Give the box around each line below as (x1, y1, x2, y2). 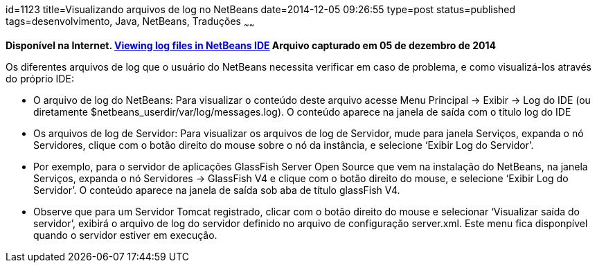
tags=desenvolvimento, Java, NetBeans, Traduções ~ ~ (6, 15, 255, 30)
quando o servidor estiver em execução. (33, 229, 217, 241)
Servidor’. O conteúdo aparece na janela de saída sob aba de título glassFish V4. (33, 184, 400, 196)
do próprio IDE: (6, 72, 74, 84)
